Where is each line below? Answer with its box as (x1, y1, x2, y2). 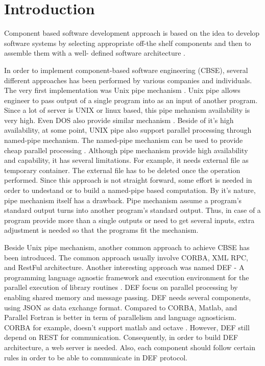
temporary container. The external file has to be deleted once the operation (4, 164, 240, 175)
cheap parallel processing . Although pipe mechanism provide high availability (4, 144, 248, 155)
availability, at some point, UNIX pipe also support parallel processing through (4, 125, 252, 135)
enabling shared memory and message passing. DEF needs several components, (4, 291, 251, 302)
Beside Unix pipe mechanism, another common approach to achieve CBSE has (4, 242, 250, 252)
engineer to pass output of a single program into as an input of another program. (4, 94, 258, 105)
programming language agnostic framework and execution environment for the (4, 272, 249, 282)
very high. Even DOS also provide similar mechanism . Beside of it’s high (4, 114, 234, 125)
